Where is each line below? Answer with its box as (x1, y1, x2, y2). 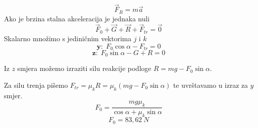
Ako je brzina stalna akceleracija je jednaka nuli (4, 13, 150, 23)
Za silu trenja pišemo (4, 80, 68, 90)
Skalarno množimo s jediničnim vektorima (4, 33, 132, 43)
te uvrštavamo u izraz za (173, 80, 248, 90)
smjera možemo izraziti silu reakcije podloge (17, 63, 152, 73)
